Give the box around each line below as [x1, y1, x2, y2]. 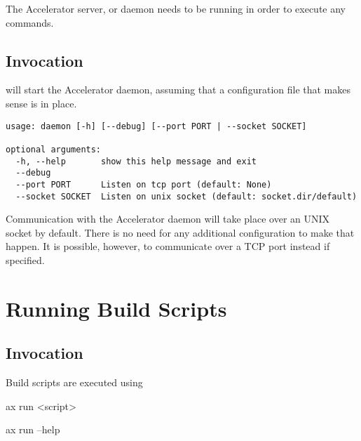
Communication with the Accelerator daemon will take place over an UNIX [6, 211, 330, 226]
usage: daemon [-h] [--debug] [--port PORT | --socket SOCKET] [6, 121, 307, 131]
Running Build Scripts [6, 294, 227, 322]
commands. [6, 15, 54, 29]
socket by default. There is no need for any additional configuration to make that [6, 225, 355, 239]
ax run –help [6, 422, 60, 437]
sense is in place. [6, 96, 77, 110]
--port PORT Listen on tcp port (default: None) [15, 179, 272, 190]
